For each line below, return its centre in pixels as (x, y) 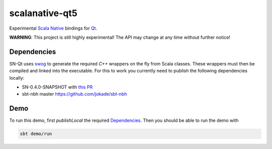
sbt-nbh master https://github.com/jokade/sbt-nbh (74, 94)
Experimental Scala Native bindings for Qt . (53, 28)
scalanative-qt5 (43, 13)
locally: (17, 78)
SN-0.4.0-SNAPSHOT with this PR (57, 87)
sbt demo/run (36, 134)
